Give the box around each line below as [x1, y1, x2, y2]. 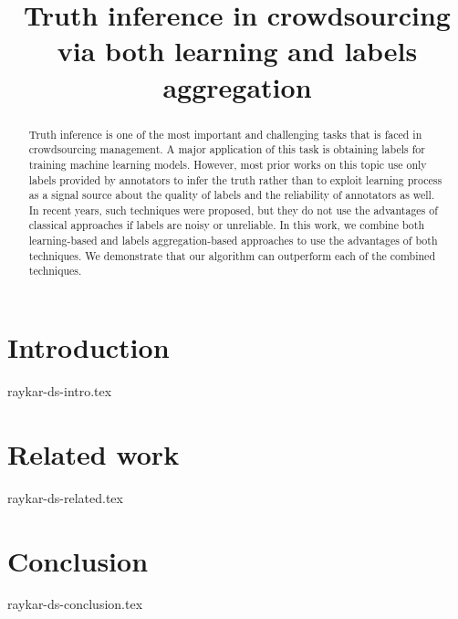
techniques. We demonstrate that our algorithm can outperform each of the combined [28, 247, 436, 263]
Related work [7, 435, 180, 472]
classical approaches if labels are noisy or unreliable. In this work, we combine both [28, 217, 425, 233]
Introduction [7, 329, 170, 366]
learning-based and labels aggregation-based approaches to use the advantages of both [28, 233, 438, 248]
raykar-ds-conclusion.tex [7, 594, 143, 614]
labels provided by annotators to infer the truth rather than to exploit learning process [28, 172, 442, 187]
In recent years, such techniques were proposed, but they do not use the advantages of [28, 202, 438, 217]
